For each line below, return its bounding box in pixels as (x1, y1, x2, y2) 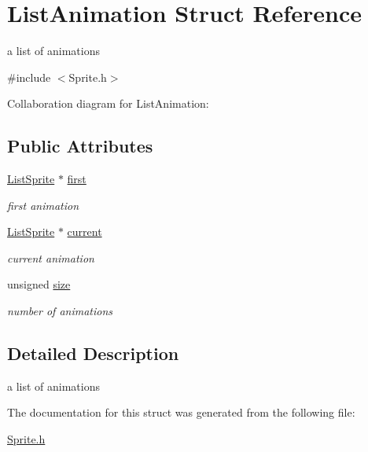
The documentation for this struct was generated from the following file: (7, 404, 355, 421)
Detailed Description (7, 341, 179, 366)
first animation (7, 197, 79, 213)
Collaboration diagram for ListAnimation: (7, 95, 209, 112)
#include (7, 68, 51, 85)
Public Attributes (7, 134, 153, 158)
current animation (7, 249, 94, 266)
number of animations (7, 303, 113, 319)
